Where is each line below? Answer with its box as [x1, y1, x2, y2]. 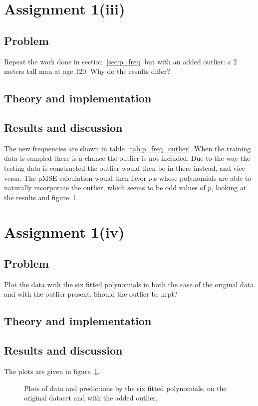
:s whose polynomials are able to [152, 172, 252, 183]
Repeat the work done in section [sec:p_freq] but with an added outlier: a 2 [4, 56, 237, 66]
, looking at [211, 182, 247, 193]
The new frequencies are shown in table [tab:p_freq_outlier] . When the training [4, 143, 251, 153]
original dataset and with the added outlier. [24, 393, 158, 403]
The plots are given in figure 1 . [4, 366, 100, 377]
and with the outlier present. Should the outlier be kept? [4, 289, 178, 299]
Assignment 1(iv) [4, 221, 125, 242]
